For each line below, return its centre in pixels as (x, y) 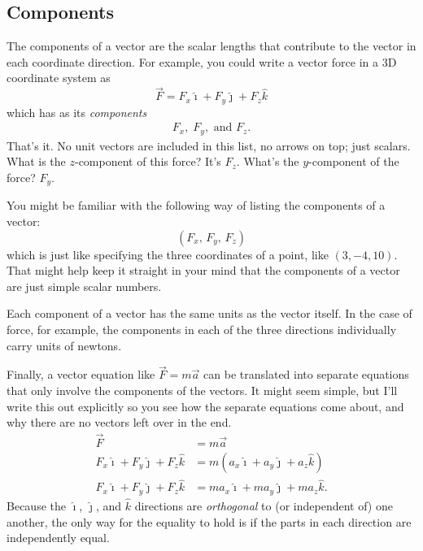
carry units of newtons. (64, 345)
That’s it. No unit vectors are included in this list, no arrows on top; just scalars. (209, 145)
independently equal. (58, 538)
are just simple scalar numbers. (84, 286)
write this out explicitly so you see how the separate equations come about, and (205, 406)
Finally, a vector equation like (81, 374)
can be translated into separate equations (306, 374)
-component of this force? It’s (148, 161)
